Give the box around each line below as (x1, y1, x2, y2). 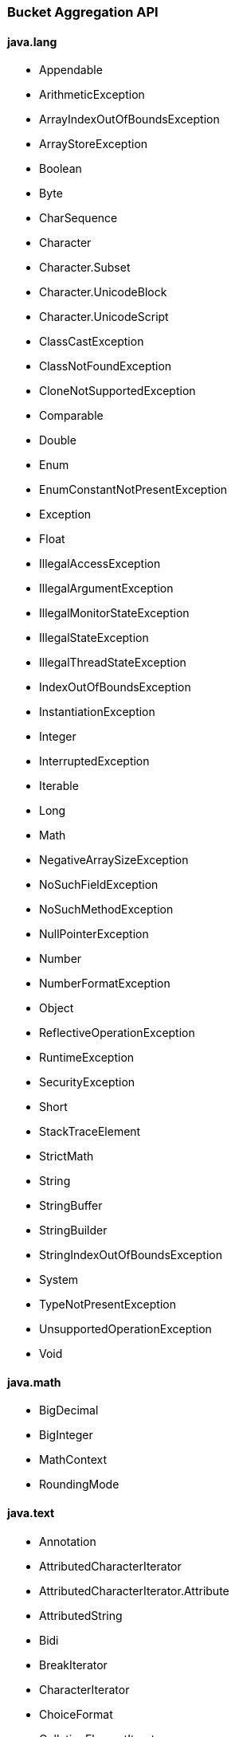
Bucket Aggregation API (7, 4, 159, 20)
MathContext (39, 1453, 108, 1467)
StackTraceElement (39, 1125, 141, 1139)
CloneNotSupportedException (39, 384, 196, 398)
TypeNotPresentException (39, 1297, 176, 1312)
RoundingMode (39, 1477, 119, 1492)
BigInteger (39, 1428, 93, 1442)
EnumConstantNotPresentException (39, 483, 228, 497)
